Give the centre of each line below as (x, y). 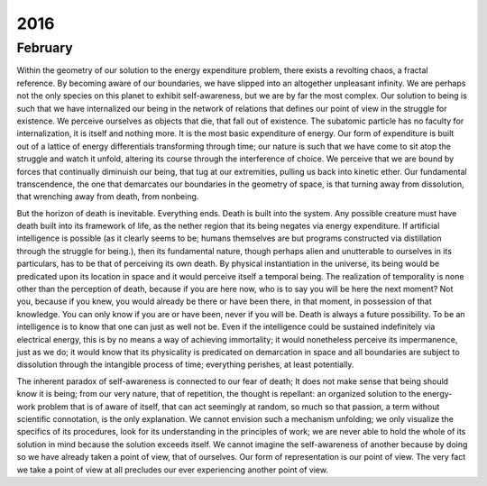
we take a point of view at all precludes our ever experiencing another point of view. (173, 470)
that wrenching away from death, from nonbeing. (108, 197)
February (45, 48)
